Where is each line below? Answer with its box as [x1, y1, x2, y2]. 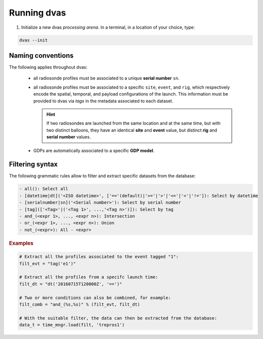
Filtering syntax [9, 160, 58, 169]
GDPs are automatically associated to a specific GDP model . [33, 148, 154, 153]
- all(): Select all [19, 186, 68, 192]
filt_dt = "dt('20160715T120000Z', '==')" [19, 281, 122, 287]
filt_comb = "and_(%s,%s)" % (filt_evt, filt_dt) [19, 301, 140, 307]
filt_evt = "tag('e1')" [19, 261, 76, 266]
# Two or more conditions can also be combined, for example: [19, 295, 171, 301]
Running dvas [9, 7, 66, 18]
